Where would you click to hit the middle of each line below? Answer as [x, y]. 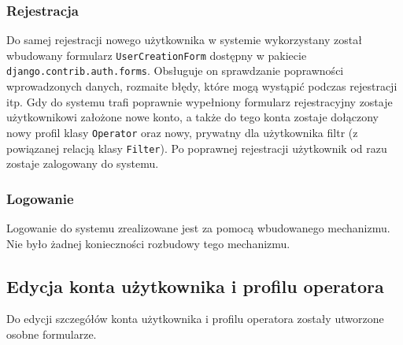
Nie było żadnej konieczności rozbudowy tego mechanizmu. [148, 243]
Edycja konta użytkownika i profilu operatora [195, 286]
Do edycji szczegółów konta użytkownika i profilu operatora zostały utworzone [195, 319]
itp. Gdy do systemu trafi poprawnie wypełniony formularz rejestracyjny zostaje [200, 101]
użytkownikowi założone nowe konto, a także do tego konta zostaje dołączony [192, 117]
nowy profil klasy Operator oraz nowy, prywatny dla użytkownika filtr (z [182, 132]
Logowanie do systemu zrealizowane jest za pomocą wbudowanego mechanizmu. [198, 228]
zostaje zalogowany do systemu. [83, 163]
